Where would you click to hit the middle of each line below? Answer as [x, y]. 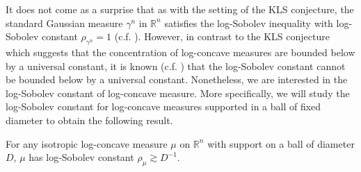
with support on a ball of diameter [281, 143]
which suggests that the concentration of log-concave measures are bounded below [180, 52]
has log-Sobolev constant [81, 157]
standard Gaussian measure [64, 23]
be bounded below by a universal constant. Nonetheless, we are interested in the [177, 79]
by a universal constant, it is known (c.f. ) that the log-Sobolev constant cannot [176, 66]
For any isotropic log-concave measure [87, 143]
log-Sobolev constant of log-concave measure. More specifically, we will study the [178, 93]
